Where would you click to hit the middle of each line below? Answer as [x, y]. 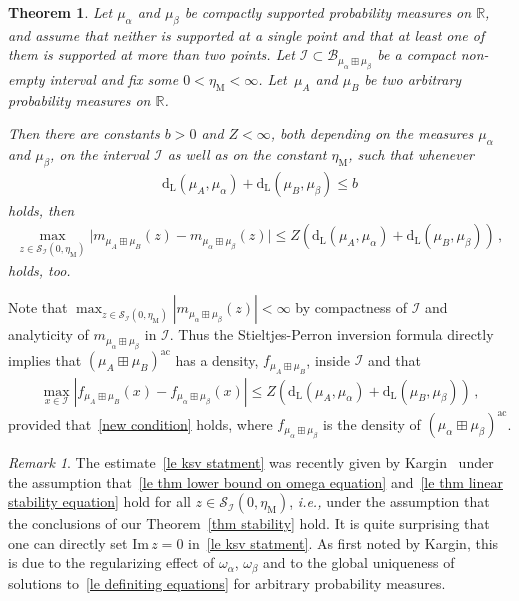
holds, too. [39, 269]
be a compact [416, 54]
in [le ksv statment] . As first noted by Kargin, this [343, 542]
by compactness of [351, 307]
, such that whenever [411, 153]
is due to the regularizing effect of [111, 562]
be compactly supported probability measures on [328, 12]
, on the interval [99, 153]
